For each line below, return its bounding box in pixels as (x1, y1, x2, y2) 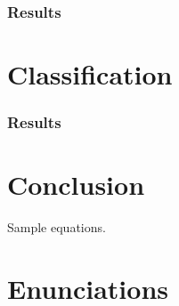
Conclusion (7, 166, 145, 203)
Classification (7, 56, 173, 93)
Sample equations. (7, 218, 106, 237)
